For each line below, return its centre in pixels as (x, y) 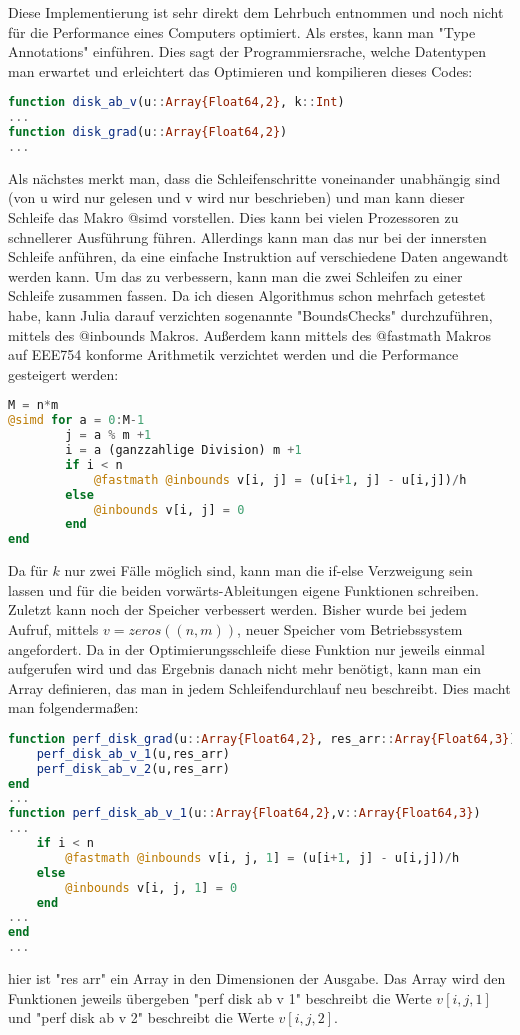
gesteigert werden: (63, 373)
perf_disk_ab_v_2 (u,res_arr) (133, 768)
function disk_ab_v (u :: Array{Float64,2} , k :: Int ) (176, 102)
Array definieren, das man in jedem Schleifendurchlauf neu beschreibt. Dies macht (259, 687)
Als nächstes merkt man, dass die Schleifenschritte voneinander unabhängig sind (254, 177)
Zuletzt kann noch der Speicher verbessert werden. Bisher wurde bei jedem (237, 609)
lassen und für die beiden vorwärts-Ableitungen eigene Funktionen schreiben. (243, 589)
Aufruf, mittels (53, 628)
